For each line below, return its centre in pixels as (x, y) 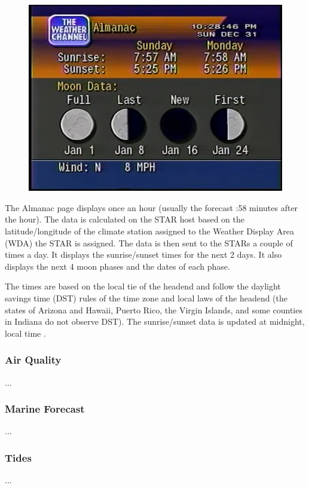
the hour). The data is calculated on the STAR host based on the (125, 219)
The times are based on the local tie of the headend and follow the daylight (143, 286)
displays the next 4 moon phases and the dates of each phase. (117, 266)
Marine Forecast (45, 409)
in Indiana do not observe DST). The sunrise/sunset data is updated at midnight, (155, 321)
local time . (25, 333)
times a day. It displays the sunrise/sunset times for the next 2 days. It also (143, 254)
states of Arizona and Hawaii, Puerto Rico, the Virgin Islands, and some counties (154, 309)
